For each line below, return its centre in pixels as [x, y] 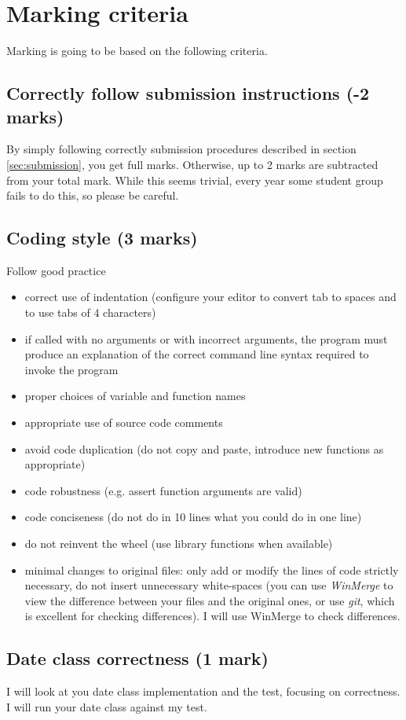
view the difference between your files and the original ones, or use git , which [210, 600]
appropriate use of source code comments [124, 422]
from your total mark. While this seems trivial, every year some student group [195, 180]
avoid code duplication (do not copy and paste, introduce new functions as [204, 448]
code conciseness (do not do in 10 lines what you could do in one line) [193, 517]
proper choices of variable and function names [135, 396]
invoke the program [71, 369]
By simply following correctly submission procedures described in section [181, 149]
